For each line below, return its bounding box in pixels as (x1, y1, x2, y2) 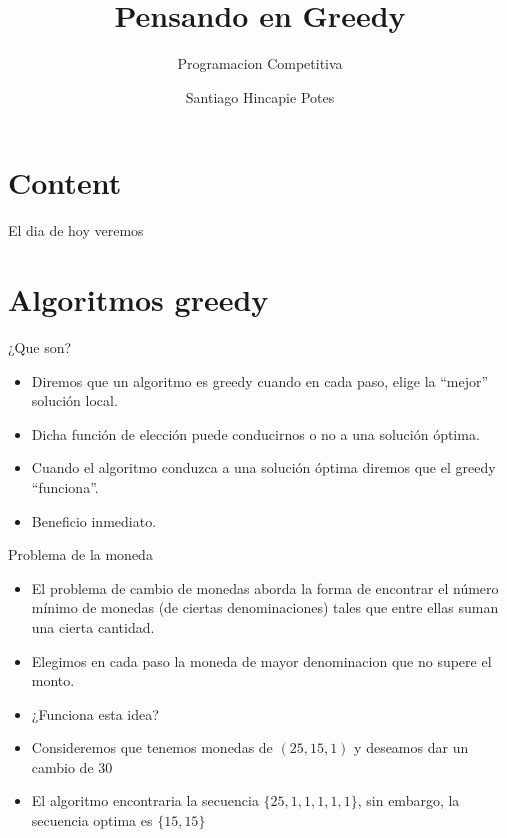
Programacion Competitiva (177, 53, 343, 74)
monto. (31, 670, 75, 691)
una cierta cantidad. (31, 616, 155, 637)
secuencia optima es (31, 810, 153, 831)
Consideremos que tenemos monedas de (31, 737, 273, 758)
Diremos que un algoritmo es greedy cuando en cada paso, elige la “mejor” (31, 370, 489, 391)
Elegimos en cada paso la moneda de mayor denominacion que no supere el (31, 650, 492, 671)
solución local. (31, 390, 118, 411)
